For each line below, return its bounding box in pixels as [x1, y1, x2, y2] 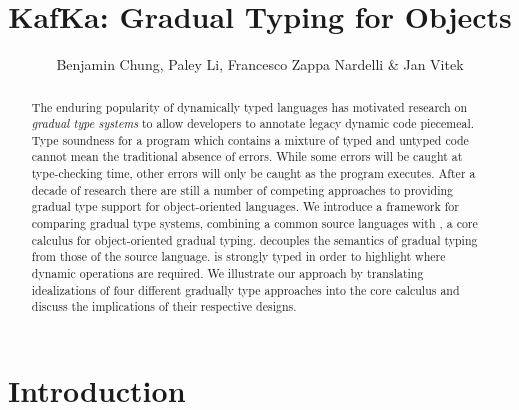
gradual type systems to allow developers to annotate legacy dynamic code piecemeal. [31, 115, 475, 132]
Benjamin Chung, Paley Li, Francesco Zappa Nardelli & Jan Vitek [56, 54, 464, 75]
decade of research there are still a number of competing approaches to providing [31, 181, 454, 198]
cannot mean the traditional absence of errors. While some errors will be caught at [31, 148, 463, 165]
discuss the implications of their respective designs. [31, 298, 297, 315]
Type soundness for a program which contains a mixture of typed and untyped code [31, 131, 469, 148]
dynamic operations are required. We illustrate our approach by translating [31, 265, 424, 282]
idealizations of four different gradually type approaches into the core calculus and [31, 281, 460, 298]
